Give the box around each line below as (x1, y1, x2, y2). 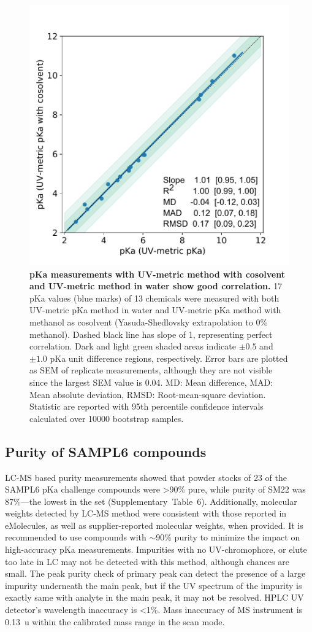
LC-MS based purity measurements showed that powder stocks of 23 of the (5, 470, 287, 483)
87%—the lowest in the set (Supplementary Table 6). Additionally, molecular (5, 494, 297, 507)
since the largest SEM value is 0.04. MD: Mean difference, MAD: (29, 375, 273, 388)
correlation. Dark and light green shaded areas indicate (29, 340, 236, 353)
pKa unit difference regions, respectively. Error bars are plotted (50, 351, 288, 364)
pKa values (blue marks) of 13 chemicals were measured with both (29, 291, 280, 304)
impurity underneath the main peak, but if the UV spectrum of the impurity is (5, 579, 302, 591)
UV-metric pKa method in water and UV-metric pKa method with (29, 303, 281, 316)
